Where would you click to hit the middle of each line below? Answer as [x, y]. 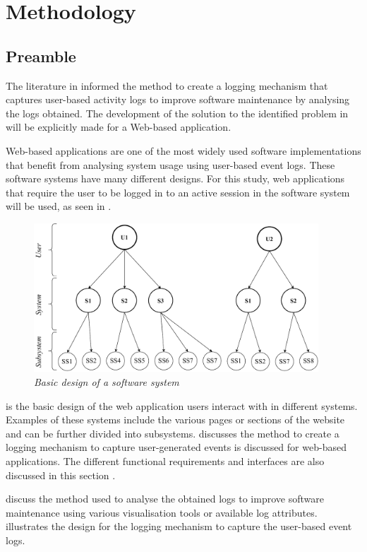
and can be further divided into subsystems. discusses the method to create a [173, 433]
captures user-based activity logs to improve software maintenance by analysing [178, 99]
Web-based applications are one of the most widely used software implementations [183, 150]
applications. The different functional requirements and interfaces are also [165, 460]
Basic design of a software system [107, 381]
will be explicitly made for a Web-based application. [119, 127]
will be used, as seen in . [59, 206]
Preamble [41, 55]
